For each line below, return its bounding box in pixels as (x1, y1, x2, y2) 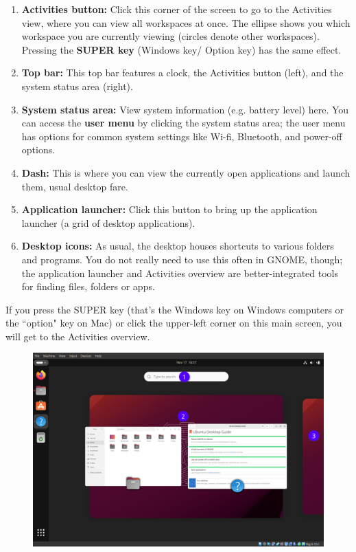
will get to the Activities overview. (5, 329, 150, 343)
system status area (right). (21, 78, 133, 93)
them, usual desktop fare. (21, 179, 128, 193)
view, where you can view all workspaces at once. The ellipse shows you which (21, 15, 351, 30)
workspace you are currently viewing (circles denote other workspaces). (21, 29, 320, 43)
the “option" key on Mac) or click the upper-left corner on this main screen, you (5, 316, 342, 330)
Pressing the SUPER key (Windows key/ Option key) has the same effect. (21, 42, 342, 56)
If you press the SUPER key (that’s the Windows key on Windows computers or (5, 302, 344, 316)
